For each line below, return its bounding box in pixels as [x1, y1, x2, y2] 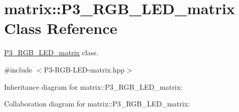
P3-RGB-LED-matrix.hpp [44, 64, 125, 74]
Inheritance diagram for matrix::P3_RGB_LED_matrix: [4, 81, 183, 92]
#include [4, 64, 33, 74]
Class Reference [4, 18, 117, 39]
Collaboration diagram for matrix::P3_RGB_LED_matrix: [4, 98, 190, 109]
